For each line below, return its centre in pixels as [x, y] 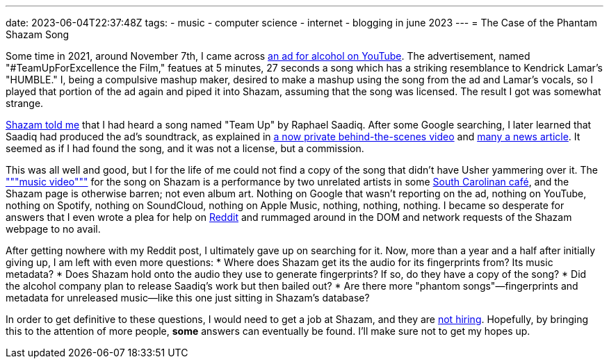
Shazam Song [38, 34]
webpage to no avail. [53, 229]
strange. [25, 103]
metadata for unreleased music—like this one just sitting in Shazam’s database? [188, 298]
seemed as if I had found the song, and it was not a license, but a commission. [185, 148]
